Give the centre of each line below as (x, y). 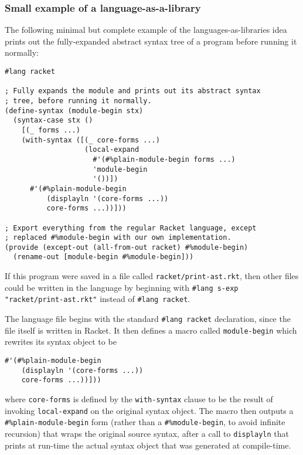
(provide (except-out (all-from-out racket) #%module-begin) (127, 247)
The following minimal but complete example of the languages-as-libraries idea (146, 30)
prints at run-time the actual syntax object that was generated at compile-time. (148, 445)
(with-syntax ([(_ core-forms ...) (91, 140)
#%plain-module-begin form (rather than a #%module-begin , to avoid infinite (145, 422)
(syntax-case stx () (53, 120)
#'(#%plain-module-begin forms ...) (164, 159)
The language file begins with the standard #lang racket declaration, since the (148, 319)
